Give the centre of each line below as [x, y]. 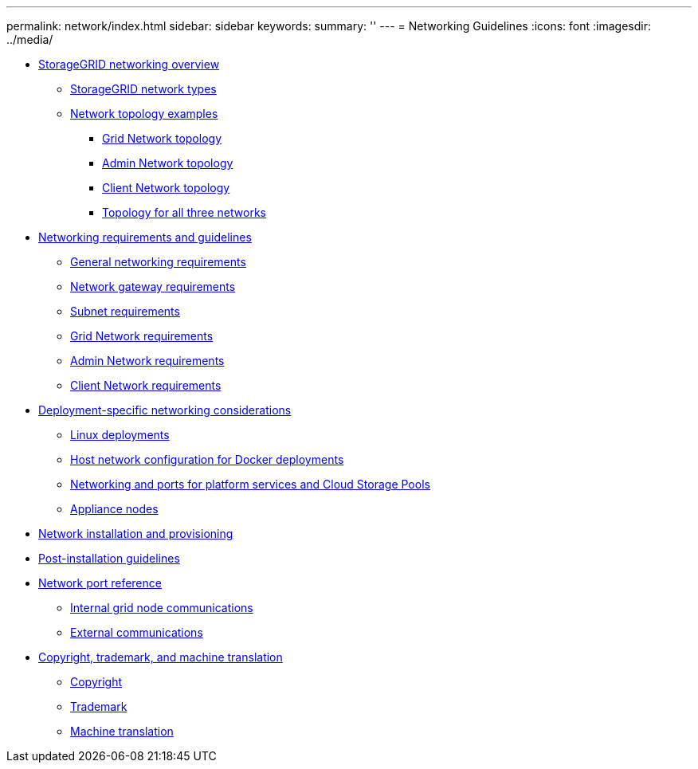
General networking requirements [158, 262]
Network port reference [100, 583]
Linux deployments [120, 435]
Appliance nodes [114, 509]
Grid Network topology [162, 138]
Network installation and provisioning [136, 534]
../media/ [30, 39]
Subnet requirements [125, 311]
